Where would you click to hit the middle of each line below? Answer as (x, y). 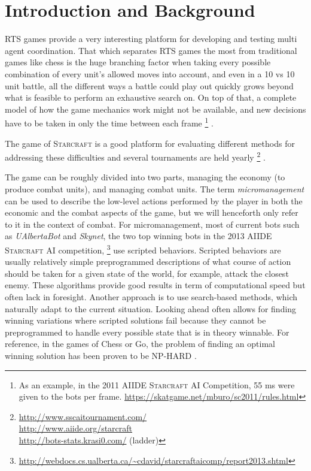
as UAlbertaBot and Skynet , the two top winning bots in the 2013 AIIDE (138, 236)
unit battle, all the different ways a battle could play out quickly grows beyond (149, 85)
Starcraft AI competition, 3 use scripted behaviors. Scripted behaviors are (143, 249)
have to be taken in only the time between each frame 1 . (109, 122)
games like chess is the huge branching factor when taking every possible (138, 62)
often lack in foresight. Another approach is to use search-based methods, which (151, 296)
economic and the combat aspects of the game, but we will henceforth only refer (152, 212)
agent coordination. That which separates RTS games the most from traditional (151, 50)
